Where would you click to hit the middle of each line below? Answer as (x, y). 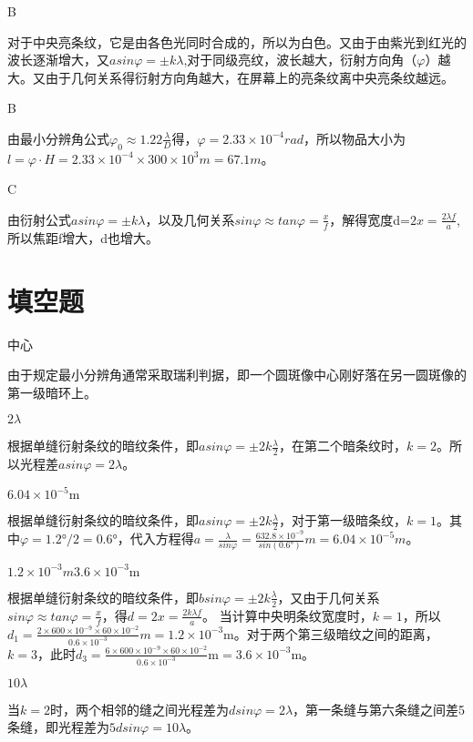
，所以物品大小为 (355, 138)
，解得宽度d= (370, 219)
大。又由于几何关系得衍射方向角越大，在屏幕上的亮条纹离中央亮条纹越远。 (231, 77)
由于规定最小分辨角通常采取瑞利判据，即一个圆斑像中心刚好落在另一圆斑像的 (237, 375)
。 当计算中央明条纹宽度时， (288, 615)
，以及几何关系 (190, 219)
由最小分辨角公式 (58, 138)
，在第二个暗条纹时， (342, 446)
